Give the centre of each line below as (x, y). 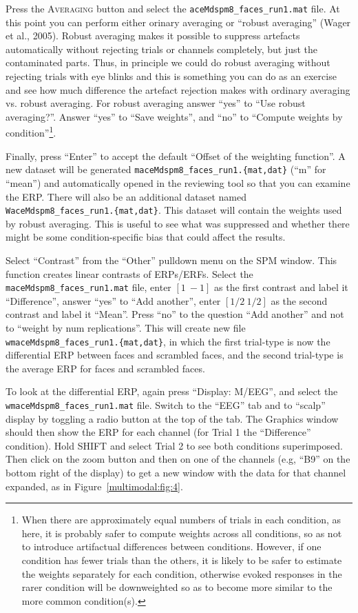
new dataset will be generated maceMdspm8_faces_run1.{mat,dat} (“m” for (166, 169)
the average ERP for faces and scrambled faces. (105, 368)
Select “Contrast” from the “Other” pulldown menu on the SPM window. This (171, 260)
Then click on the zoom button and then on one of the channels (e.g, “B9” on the (178, 459)
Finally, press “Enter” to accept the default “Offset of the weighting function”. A (176, 155)
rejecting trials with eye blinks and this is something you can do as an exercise (171, 76)
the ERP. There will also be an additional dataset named (126, 196)
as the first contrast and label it (281, 287)
